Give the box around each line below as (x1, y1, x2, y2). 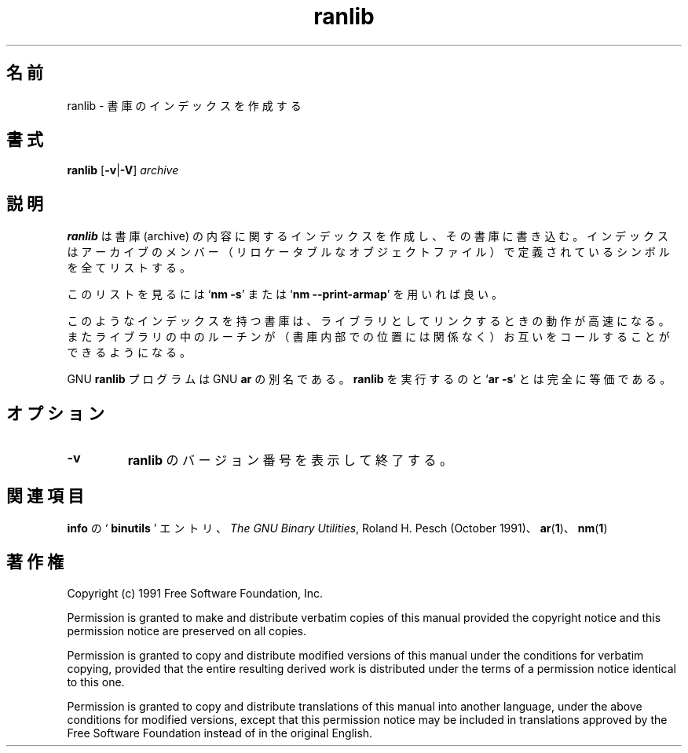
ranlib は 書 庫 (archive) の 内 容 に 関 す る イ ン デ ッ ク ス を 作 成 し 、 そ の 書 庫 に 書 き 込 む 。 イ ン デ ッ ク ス (67, 229, 668, 243)
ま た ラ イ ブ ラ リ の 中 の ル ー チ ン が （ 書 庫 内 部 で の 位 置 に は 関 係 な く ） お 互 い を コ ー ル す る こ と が (67, 330, 670, 344)
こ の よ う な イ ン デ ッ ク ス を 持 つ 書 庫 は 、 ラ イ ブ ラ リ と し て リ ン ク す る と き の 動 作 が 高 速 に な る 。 (67, 314, 670, 328)
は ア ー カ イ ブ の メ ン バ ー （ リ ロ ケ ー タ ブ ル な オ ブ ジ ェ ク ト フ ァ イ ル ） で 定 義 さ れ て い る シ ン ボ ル (67, 245, 670, 259)
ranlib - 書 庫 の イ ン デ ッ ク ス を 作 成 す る (67, 98, 302, 112)
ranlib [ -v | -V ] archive (67, 163, 179, 177)
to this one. (67, 674, 125, 689)
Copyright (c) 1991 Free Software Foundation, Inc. (67, 586, 324, 600)
